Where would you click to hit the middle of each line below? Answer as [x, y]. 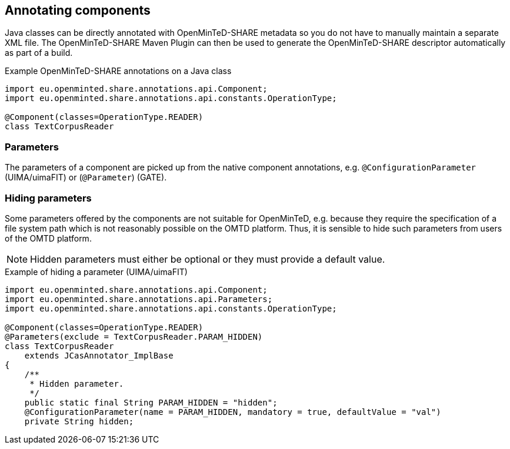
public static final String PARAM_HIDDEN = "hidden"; [151, 402]
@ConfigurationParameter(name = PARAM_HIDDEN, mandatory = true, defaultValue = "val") [233, 412]
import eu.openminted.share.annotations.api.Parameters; [139, 299]
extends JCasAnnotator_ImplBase [99, 355]
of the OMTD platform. [48, 238]
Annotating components [78, 10]
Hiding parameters [48, 198]
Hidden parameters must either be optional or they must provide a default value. [208, 259]
